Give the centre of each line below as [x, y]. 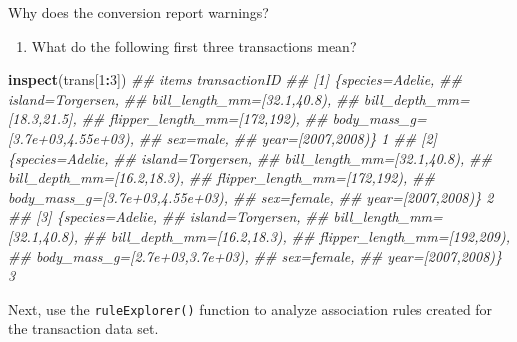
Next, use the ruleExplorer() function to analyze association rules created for [250, 308]
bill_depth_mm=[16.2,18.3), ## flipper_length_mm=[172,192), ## [221, 177]
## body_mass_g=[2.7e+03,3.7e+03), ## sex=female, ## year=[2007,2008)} [255, 255]
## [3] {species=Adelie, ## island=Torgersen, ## [168, 216]
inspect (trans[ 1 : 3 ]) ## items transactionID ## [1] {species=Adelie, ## [235, 79]
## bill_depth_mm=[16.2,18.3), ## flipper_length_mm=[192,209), [296, 235]
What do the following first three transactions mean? [194, 45]
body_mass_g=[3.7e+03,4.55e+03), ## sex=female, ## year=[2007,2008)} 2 [251, 196]
